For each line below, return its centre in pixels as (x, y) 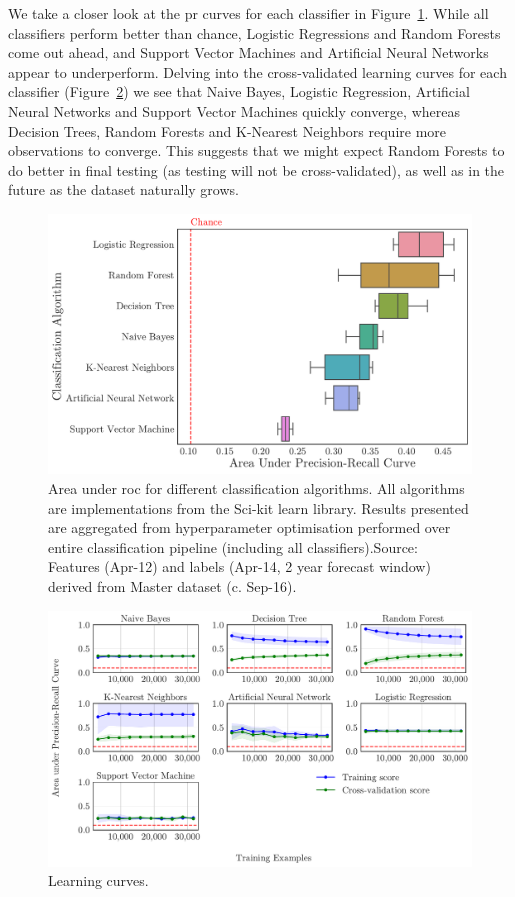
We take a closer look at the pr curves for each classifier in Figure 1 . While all (248, 13)
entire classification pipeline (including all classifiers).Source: (233, 546)
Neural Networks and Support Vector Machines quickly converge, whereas (234, 110)
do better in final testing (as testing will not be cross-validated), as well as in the (256, 169)
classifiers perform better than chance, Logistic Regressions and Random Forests (254, 32)
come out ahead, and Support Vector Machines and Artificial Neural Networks (248, 52)
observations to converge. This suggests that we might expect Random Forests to (256, 150)
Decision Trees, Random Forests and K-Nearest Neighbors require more (227, 130)
